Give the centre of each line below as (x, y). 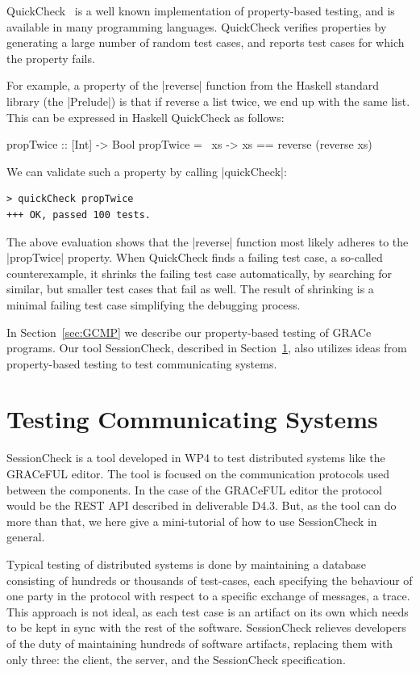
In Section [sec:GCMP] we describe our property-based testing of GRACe (189, 332)
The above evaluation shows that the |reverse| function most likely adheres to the (208, 241)
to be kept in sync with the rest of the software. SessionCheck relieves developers (206, 627)
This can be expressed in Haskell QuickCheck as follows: (146, 117)
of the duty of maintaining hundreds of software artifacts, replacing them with (200, 643)
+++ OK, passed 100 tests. (79, 215)
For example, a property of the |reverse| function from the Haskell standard (193, 85)
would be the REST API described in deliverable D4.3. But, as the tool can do (202, 505)
